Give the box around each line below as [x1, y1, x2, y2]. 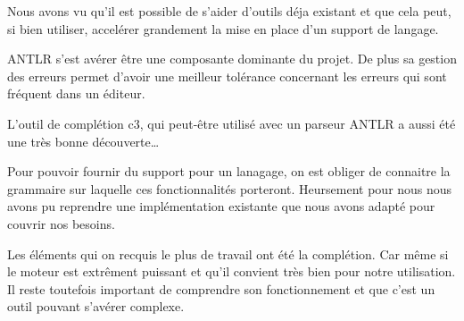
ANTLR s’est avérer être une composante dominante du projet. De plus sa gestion [7, 49, 457, 68]
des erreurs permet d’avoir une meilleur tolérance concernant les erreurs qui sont [7, 66, 447, 85]
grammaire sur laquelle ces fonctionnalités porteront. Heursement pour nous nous [7, 179, 452, 198]
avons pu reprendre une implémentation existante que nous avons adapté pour [7, 197, 435, 215]
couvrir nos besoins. [7, 214, 115, 232]
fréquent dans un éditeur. [7, 84, 145, 103]
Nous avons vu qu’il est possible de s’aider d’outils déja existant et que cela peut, [7, 2, 452, 20]
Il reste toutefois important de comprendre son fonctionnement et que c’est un [7, 279, 435, 298]
